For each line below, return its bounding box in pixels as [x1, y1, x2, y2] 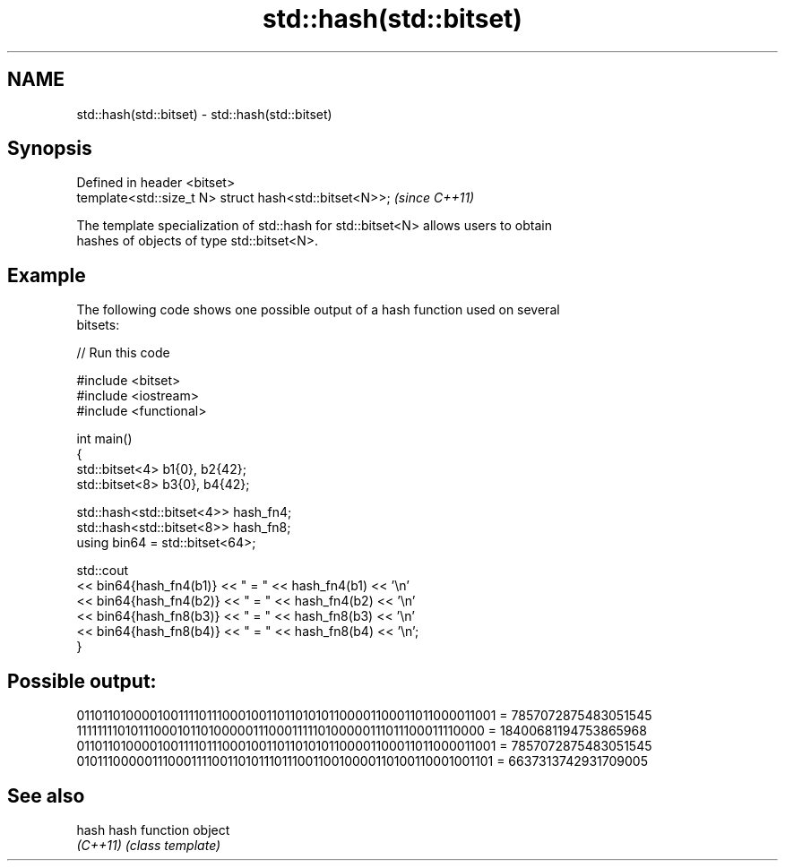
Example [7, 263, 86, 287]
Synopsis [7, 137, 92, 160]
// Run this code [76, 345, 170, 361]
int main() [76, 431, 133, 447]
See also [7, 784, 85, 807]
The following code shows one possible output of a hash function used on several [76, 302, 560, 318]
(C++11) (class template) [76, 837, 221, 853]
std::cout [76, 563, 129, 579]
